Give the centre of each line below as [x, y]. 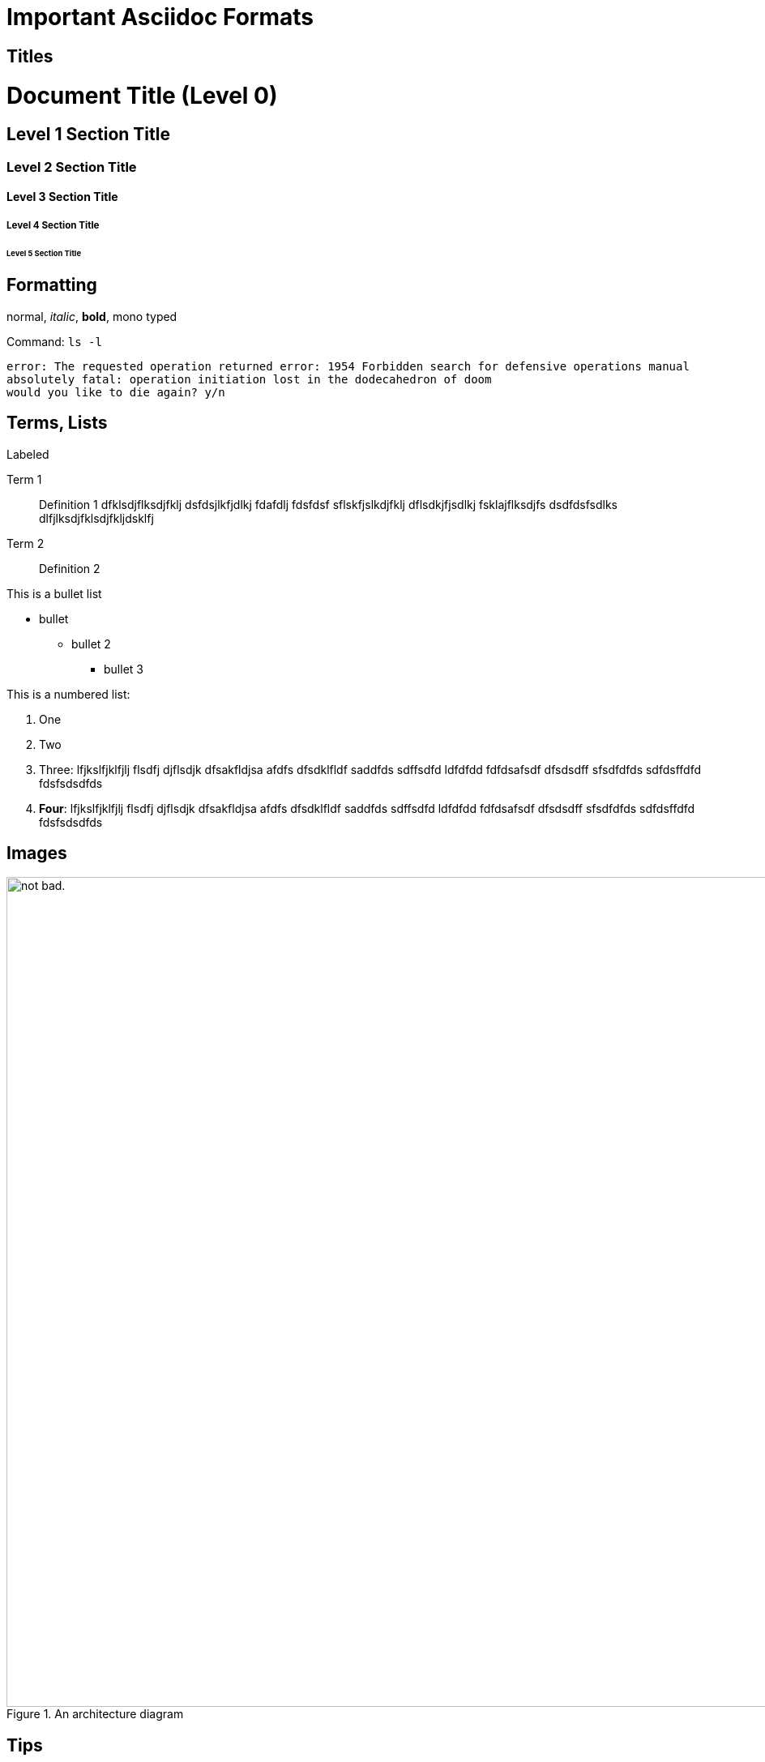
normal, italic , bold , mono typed [92, 316]
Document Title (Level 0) [142, 95]
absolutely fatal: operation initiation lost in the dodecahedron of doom [249, 379]
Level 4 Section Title [53, 225]
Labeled [28, 454]
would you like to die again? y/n [116, 392]
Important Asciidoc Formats [160, 17]
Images [37, 853]
